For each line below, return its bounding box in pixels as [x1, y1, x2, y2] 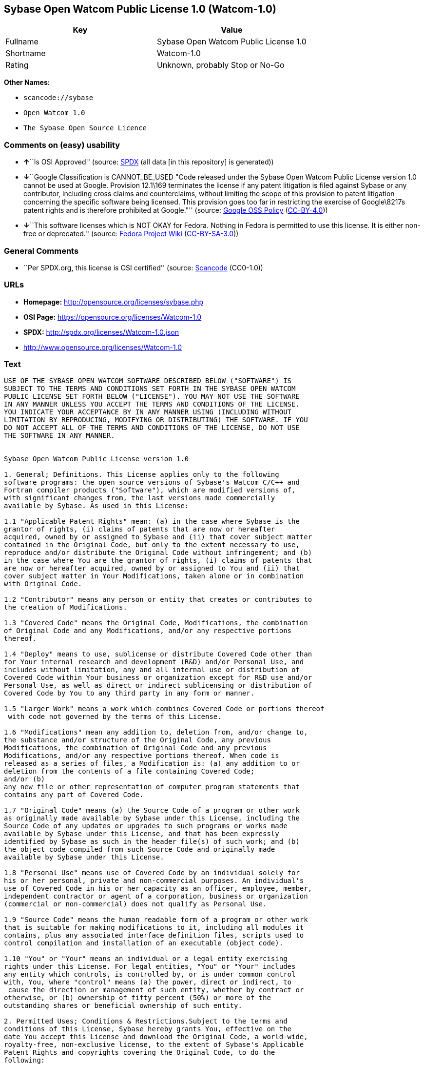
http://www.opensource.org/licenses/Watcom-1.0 [23, 343, 182, 351]
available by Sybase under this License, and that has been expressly [4, 830, 279, 838]
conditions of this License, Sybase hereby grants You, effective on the [4, 1025, 292, 1033]
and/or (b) [4, 775, 45, 783]
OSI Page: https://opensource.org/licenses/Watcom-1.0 [23, 312, 202, 321]
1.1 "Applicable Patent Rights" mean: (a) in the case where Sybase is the [4, 517, 300, 526]
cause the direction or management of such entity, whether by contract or [8, 986, 304, 994]
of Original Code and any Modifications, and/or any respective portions [4, 627, 292, 635]
